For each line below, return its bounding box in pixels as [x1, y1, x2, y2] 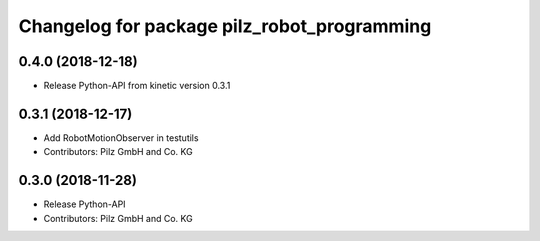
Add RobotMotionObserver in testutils [43, 131, 199, 144]
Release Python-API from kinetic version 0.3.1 [43, 80, 231, 92]
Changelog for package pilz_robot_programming [18, 15, 432, 37]
